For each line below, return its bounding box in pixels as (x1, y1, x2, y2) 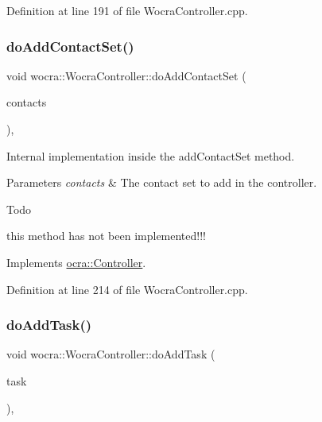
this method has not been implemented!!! (6, 227, 206, 244)
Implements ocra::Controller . (6, 254, 146, 270)
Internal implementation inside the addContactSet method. (6, 147, 295, 164)
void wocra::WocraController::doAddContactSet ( (6, 67, 246, 83)
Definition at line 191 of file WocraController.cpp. (6, 2, 248, 18)
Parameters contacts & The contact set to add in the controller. (6, 174, 317, 191)
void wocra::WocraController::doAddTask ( (6, 346, 215, 362)
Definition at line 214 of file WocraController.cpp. (6, 281, 248, 297)
